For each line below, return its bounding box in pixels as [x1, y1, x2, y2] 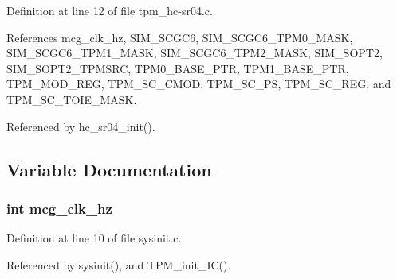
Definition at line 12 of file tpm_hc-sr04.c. [6, 2, 213, 18]
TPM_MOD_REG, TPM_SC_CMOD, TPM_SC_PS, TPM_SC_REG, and [6, 76, 391, 92]
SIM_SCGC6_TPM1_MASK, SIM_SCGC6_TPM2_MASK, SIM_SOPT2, [6, 45, 383, 61]
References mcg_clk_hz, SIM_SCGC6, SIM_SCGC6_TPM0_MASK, [6, 29, 353, 45]
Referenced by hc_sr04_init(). [6, 118, 155, 134]
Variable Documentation [6, 157, 212, 181]
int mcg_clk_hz [6, 198, 112, 218]
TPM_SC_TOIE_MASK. [6, 91, 137, 107]
